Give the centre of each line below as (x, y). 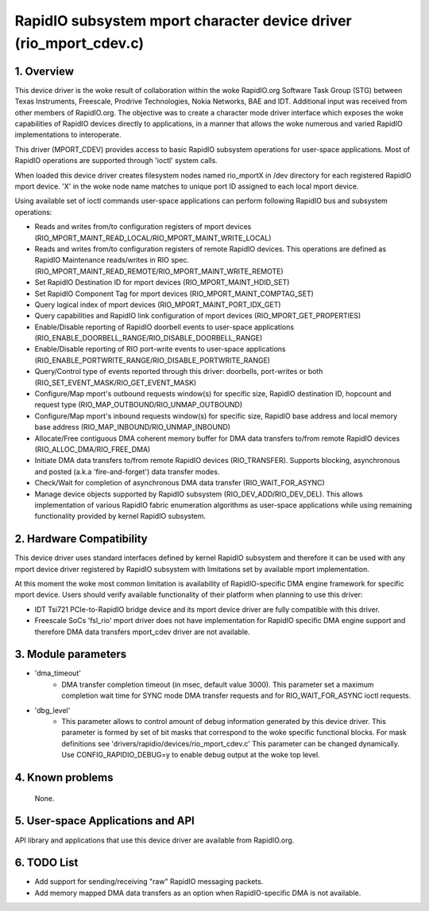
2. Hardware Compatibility (81, 539)
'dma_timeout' (58, 673)
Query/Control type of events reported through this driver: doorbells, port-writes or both (179, 372)
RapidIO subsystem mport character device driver (184, 21)
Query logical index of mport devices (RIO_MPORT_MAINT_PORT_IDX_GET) (158, 304)
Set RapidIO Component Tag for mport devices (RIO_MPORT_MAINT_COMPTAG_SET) (174, 294)
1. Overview (44, 71)
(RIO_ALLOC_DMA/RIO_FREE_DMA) (93, 449)
